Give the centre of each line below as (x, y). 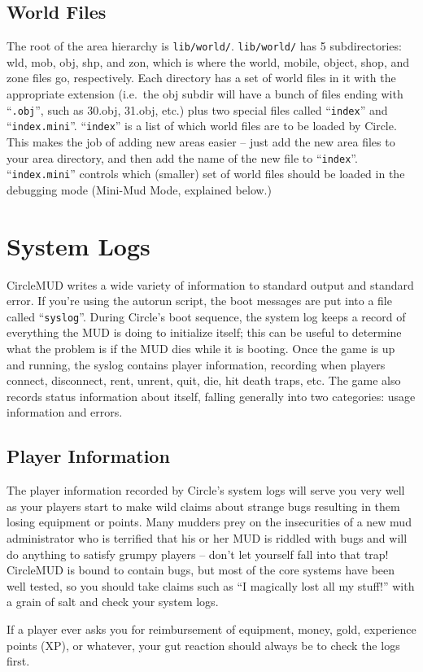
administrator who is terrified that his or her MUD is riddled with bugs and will (207, 537)
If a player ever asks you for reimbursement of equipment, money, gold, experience (211, 628)
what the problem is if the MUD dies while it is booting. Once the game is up (201, 349)
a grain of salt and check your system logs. (113, 602)
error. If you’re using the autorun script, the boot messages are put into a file (199, 301)
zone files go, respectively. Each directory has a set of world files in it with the (201, 78)
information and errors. (65, 412)
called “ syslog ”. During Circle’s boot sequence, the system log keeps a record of (206, 316)
